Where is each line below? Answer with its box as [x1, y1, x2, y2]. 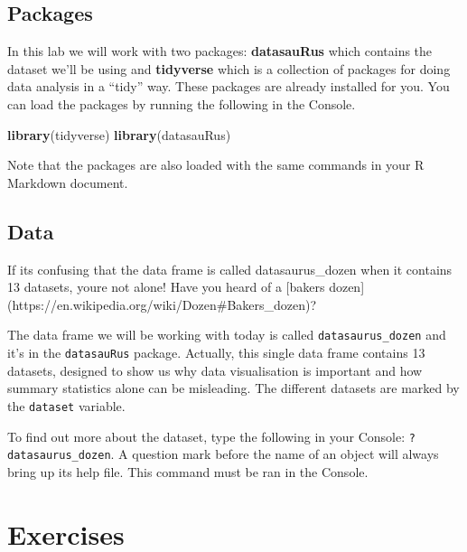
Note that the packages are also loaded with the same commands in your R [7, 155, 425, 174]
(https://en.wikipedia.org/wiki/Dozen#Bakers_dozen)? [7, 295, 317, 313]
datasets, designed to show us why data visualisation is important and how [7, 360, 423, 379]
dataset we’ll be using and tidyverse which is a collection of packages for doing [7, 59, 451, 78]
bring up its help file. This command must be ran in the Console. [7, 462, 369, 481]
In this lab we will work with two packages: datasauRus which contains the [7, 42, 433, 61]
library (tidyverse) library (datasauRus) [7, 125, 231, 144]
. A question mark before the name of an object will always [110, 444, 439, 463]
